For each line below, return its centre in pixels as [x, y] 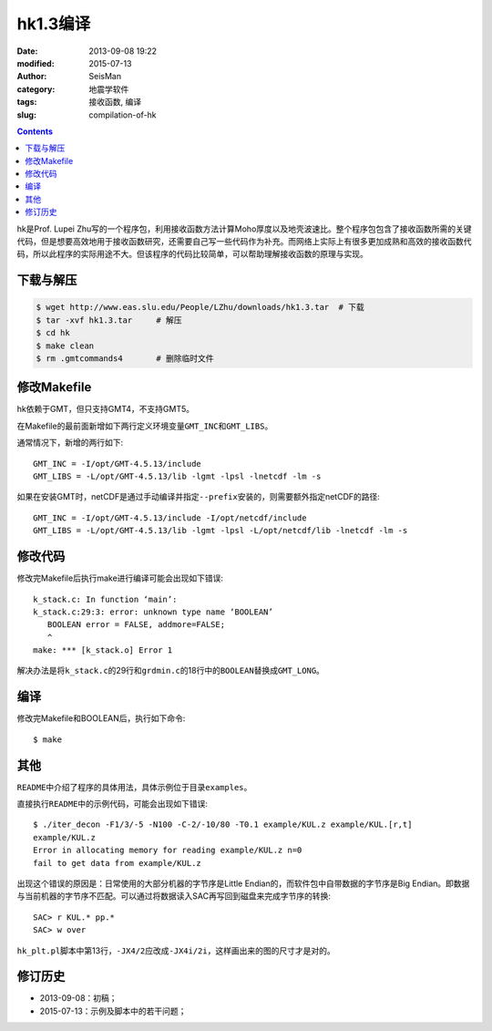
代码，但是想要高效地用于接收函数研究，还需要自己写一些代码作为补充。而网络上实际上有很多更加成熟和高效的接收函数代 [244, 242]
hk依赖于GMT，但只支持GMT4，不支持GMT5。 [106, 409]
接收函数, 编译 [115, 102]
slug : [26, 115]
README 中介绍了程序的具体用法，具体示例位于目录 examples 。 [134, 787]
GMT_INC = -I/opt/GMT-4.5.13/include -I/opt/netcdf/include [170, 518]
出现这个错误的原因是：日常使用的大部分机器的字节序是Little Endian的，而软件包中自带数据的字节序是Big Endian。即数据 [243, 883]
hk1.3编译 [54, 24]
